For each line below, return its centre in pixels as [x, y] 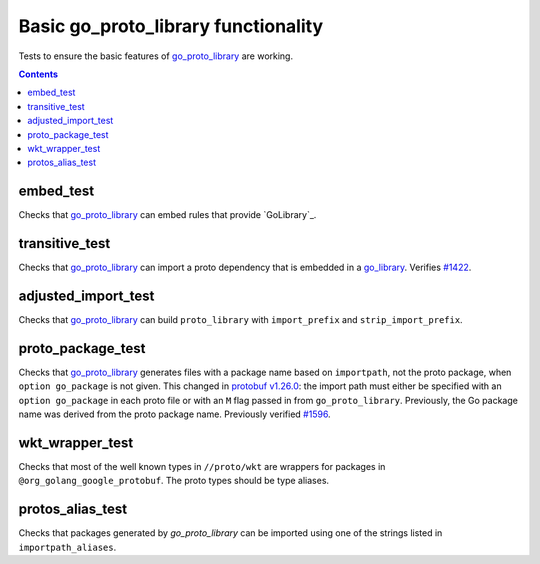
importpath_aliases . [67, 547]
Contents [38, 74]
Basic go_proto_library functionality [171, 26]
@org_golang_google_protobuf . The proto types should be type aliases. [174, 481]
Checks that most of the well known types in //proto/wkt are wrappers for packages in [202, 466]
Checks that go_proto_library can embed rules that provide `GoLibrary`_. [167, 215]
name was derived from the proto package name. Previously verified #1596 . [174, 414]
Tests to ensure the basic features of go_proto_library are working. [156, 56]
